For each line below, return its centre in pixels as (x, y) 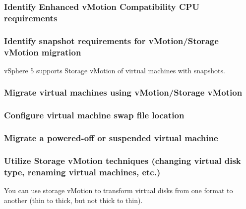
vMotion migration (43, 52)
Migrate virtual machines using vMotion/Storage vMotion (123, 92)
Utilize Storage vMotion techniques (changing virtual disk (123, 160)
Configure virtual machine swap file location (94, 115)
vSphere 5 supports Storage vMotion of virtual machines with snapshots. (115, 70)
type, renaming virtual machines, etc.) (82, 172)
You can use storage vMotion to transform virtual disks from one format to (119, 190)
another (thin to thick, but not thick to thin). (73, 200)
